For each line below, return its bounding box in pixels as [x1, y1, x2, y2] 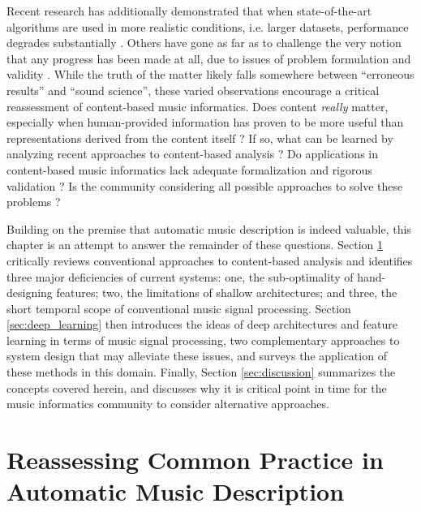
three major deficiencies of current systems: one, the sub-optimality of [6, 268, 354, 285]
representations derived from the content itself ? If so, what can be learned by [6, 129, 393, 146]
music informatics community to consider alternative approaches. [6, 395, 329, 412]
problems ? [6, 193, 61, 210]
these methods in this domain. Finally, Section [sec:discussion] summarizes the [6, 364, 396, 381]
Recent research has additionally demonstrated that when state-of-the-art [6, 2, 372, 19]
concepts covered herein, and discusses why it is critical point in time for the [6, 379, 387, 396]
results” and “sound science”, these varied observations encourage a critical [6, 81, 380, 98]
